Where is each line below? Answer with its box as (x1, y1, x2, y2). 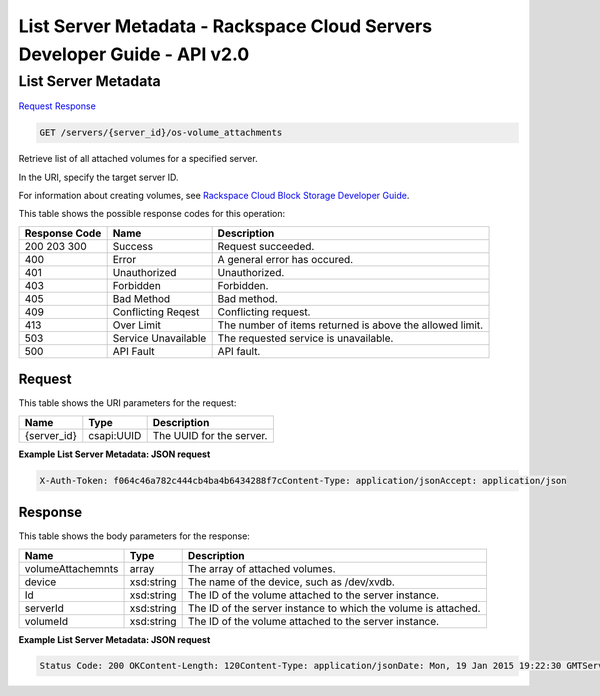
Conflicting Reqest (112, 305, 200, 319)
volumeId (24, 614, 69, 628)
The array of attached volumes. (187, 561, 336, 575)
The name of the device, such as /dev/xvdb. (187, 575, 395, 589)
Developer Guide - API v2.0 (18, 43, 250, 65)
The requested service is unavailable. (217, 331, 394, 345)
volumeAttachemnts (24, 561, 119, 575)
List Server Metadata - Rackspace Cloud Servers (18, 15, 433, 37)
